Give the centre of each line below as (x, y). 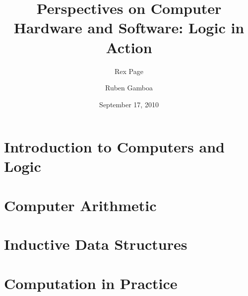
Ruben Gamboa (129, 88)
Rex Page (129, 71)
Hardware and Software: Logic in (129, 28)
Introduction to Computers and (114, 147)
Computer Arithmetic (80, 205)
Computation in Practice (91, 283)
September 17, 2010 (129, 104)
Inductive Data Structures (96, 244)
